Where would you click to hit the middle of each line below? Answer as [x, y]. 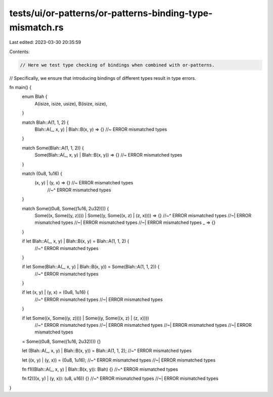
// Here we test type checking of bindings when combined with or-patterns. [117, 65]
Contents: [19, 52]
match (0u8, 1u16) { [42, 173]
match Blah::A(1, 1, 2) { [45, 122]
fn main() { [20, 87]
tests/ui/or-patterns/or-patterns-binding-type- [111, 13]
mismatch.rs [36, 27]
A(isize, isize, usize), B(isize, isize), [71, 104]
